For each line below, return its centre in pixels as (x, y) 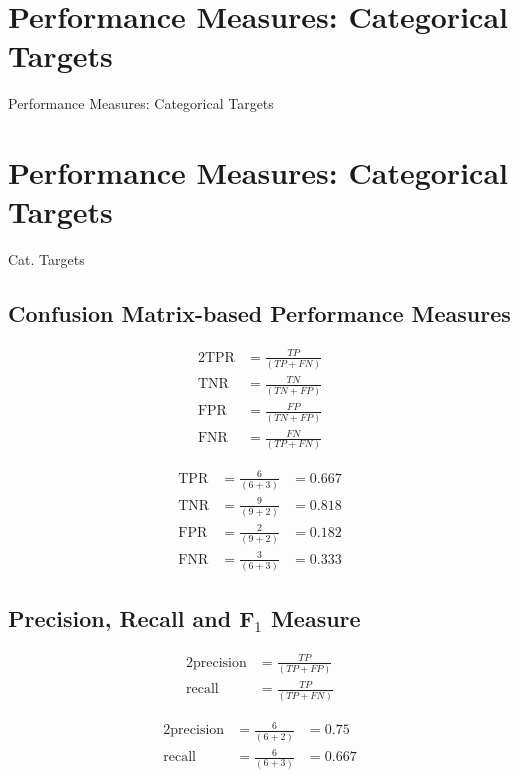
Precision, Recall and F (131, 618)
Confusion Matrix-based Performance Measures (259, 313)
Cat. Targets (46, 259)
